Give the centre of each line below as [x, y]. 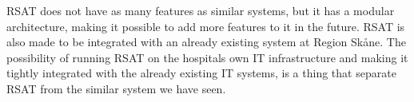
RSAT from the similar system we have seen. [116, 88]
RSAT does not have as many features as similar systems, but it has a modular [201, 10]
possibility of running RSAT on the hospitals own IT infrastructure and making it [207, 57]
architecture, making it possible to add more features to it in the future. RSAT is [206, 26]
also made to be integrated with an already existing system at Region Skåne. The [206, 42]
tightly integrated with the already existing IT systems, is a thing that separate [201, 73]
